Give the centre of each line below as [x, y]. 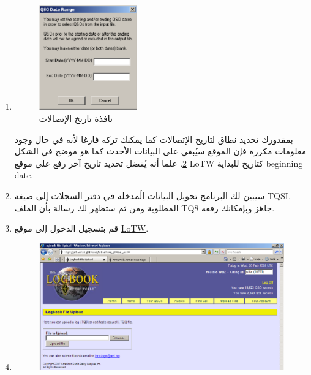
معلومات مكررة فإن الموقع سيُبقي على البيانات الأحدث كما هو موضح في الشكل [160, 151]
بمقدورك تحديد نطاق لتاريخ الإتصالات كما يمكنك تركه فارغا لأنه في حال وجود [154, 139]
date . [24, 175]
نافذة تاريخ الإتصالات [76, 118]
